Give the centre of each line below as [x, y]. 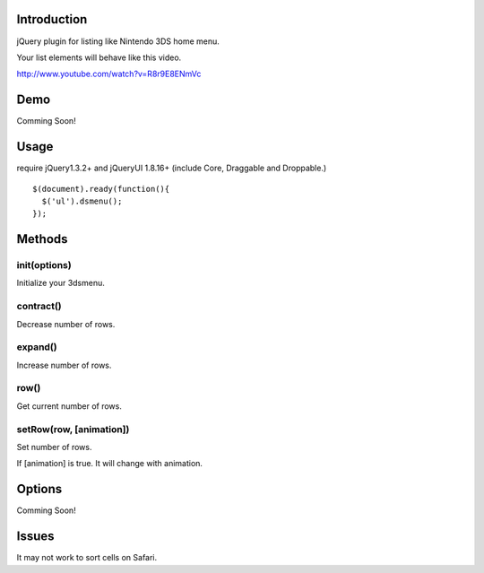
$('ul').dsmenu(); [82, 201]
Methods [42, 239]
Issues [35, 537]
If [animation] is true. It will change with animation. [110, 464]
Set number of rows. [54, 447]
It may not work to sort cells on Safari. [87, 558]
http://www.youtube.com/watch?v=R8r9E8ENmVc [109, 74]
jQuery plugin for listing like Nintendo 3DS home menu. [118, 41]
